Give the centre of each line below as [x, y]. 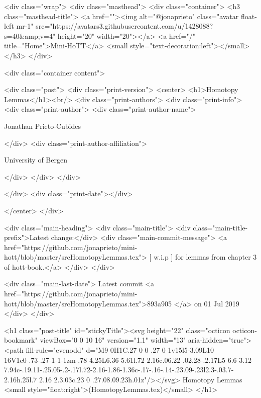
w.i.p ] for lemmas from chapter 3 [205, 257]
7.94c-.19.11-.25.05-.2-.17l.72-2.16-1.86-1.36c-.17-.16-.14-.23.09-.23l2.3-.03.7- [119, 370]
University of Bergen [36, 160]
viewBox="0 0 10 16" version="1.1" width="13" [113, 340]
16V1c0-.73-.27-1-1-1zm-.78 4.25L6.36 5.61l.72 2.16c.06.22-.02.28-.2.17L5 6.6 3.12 [128, 360]
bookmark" [21, 340]
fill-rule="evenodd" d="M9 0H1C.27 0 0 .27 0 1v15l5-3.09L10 [120, 350]
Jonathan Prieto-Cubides [42, 126]
